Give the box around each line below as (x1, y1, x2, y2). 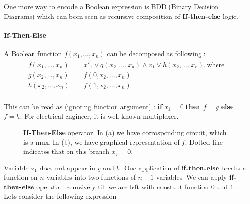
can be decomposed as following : (107, 48, 206, 58)
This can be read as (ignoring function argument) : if (4, 101, 162, 111)
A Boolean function (4, 48, 62, 58)
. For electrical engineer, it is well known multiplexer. (20, 111, 179, 121)
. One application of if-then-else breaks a (120, 162, 246, 172)
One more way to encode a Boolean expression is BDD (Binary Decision (4, 1, 219, 11)
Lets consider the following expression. (4, 191, 118, 201)
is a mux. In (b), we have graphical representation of (23, 136, 180, 147)
